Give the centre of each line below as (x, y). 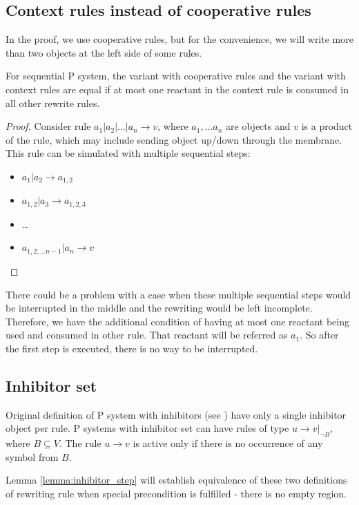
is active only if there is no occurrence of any (228, 443)
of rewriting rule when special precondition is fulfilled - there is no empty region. (176, 493)
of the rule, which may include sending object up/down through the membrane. (174, 139)
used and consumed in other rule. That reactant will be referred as (147, 335)
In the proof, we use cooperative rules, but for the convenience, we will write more (179, 39)
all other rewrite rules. (53, 103)
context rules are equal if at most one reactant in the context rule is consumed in (177, 89)
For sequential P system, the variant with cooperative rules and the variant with (176, 76)
